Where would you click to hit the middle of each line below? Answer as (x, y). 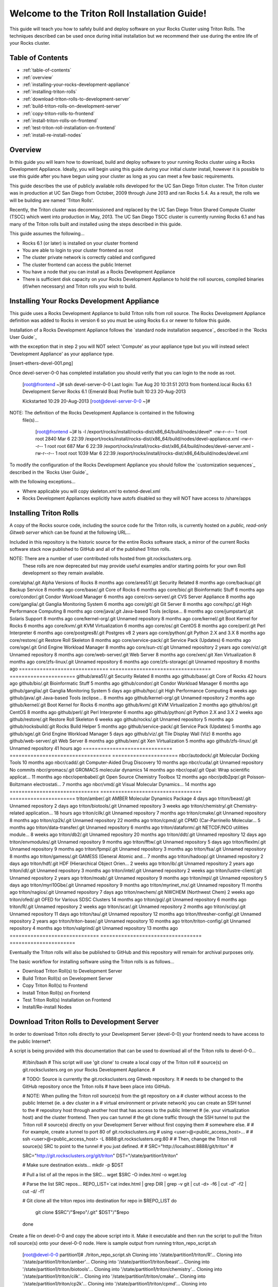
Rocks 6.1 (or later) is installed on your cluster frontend (80, 243)
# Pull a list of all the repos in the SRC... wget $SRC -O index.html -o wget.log (105, 1174)
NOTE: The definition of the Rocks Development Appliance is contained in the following (102, 413)
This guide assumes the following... (47, 234)
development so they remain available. (63, 573)
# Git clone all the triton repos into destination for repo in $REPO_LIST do (100, 1201)
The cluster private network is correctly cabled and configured (89, 257)
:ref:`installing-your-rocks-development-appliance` (76, 84)
